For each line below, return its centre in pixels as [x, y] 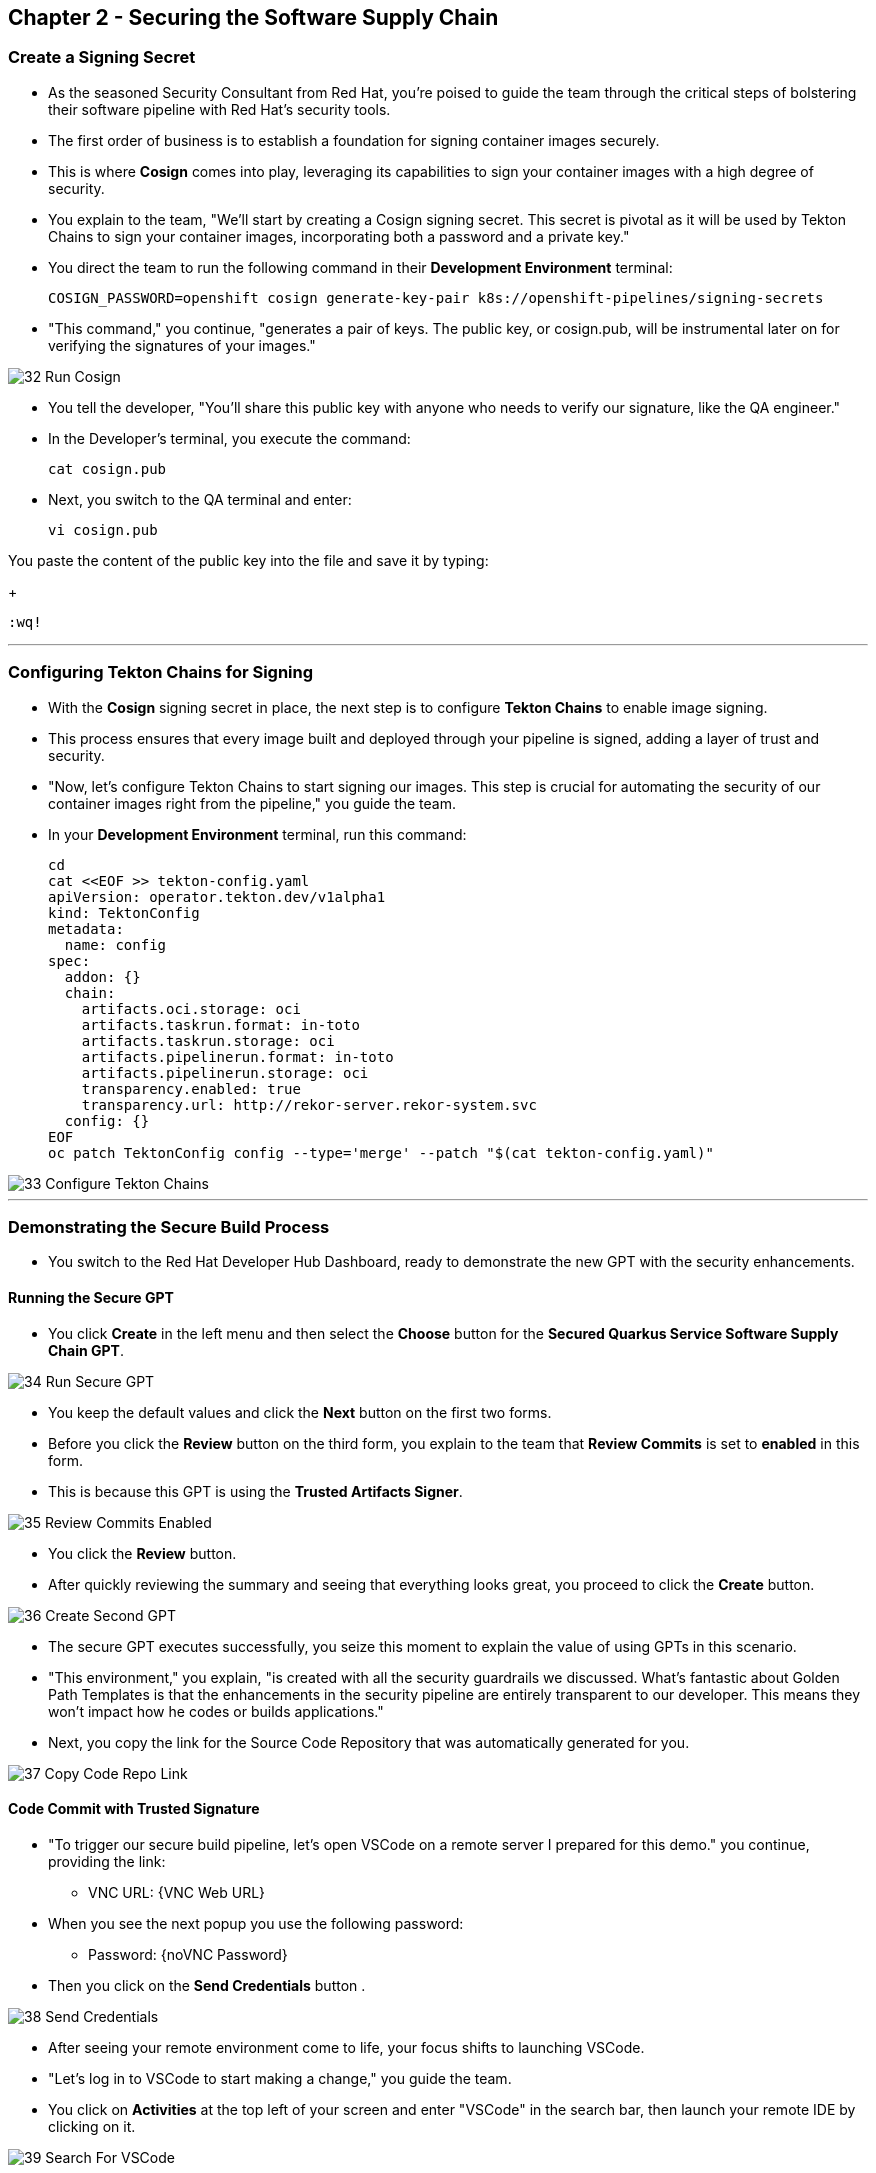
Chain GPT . [86, 1350]
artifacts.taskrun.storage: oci [208, 1040]
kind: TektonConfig [124, 912]
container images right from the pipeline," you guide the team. [252, 803]
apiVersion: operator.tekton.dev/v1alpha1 [217, 896]
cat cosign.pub [107, 468]
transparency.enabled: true [191, 1088]
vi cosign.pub [103, 529]
